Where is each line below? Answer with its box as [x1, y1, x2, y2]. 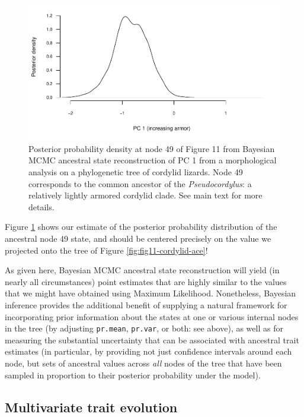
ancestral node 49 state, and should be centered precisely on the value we [5, 232, 271, 245]
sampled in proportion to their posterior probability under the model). [5, 368, 261, 381]
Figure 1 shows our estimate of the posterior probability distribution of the [5, 220, 277, 233]
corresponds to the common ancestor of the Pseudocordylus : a [28, 177, 252, 189]
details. [28, 200, 55, 213]
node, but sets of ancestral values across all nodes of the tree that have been [5, 357, 282, 369]
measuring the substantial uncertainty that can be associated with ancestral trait [5, 333, 299, 346]
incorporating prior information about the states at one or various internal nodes [5, 310, 299, 323]
